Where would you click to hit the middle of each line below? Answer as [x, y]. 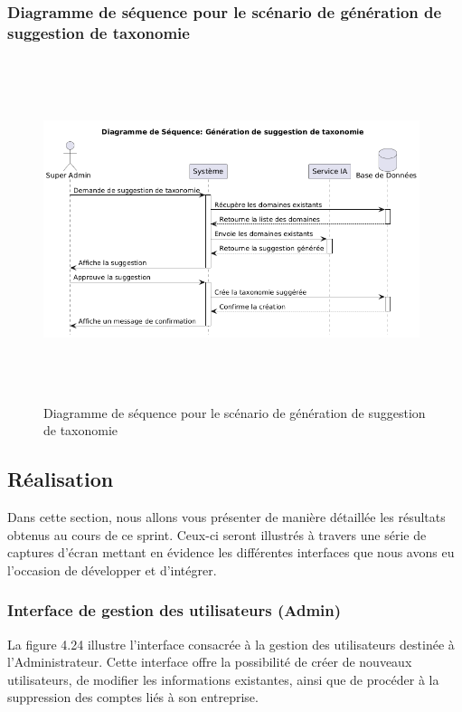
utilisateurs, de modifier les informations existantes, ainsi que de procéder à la [223, 679]
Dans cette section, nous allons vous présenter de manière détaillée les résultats [226, 517]
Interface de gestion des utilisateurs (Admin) [174, 610]
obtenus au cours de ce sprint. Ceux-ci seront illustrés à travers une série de [217, 534]
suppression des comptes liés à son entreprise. [133, 697]
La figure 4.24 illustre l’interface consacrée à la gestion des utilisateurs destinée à [231, 644]
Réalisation [61, 479]
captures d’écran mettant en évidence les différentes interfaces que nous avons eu [231, 552]
